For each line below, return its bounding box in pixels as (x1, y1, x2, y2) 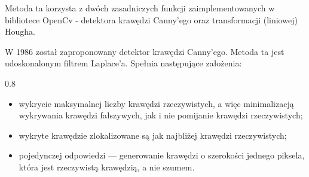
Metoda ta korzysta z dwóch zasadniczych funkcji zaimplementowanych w (5, 2, 275, 14)
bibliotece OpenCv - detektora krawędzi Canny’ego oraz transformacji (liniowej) (5, 13, 298, 26)
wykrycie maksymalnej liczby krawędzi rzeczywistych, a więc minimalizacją (19, 97, 294, 109)
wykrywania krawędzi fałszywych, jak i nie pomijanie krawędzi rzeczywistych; (19, 109, 303, 121)
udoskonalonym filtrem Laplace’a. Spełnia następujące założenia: (5, 57, 242, 69)
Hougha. (5, 25, 35, 38)
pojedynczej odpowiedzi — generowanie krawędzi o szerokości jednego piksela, (19, 149, 305, 161)
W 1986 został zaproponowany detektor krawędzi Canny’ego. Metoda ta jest (5, 45, 284, 57)
